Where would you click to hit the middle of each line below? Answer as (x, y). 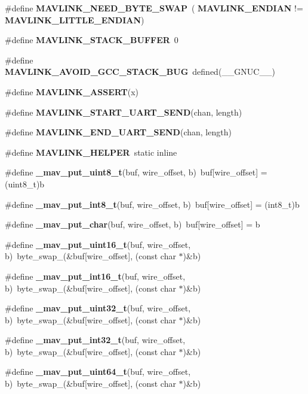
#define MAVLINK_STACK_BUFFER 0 (92, 40)
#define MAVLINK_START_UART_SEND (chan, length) (124, 112)
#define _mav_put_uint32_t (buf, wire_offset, (98, 308)
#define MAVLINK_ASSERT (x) (72, 91)
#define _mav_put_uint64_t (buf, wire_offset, (98, 372)
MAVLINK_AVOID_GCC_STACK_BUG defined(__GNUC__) (140, 72)
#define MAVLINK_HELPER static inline (91, 152)
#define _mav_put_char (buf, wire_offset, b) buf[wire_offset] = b (133, 224)
